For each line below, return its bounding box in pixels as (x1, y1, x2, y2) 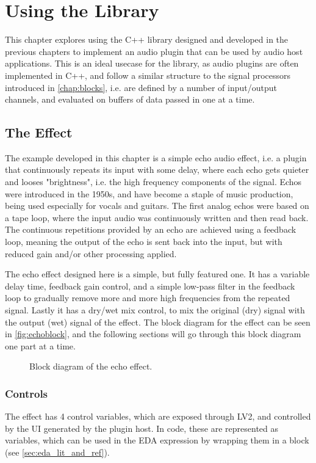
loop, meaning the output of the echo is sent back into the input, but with (5, 235, 282, 248)
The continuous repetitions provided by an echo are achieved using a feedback (5, 223, 296, 236)
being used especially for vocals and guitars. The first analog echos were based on (5, 199, 309, 212)
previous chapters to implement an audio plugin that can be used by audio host (5, 45, 303, 57)
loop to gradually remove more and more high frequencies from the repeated (5, 291, 290, 304)
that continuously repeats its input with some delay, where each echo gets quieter (5, 163, 309, 176)
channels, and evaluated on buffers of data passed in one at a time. (5, 93, 255, 106)
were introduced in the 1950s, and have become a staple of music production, (5, 187, 293, 200)
